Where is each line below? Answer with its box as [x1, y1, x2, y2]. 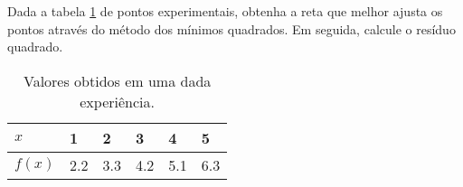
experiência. [80, 90, 155, 112]
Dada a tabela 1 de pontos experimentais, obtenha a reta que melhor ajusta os [7, 2, 443, 20]
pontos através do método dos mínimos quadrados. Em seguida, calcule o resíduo [7, 19, 456, 38]
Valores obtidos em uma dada [23, 70, 212, 91]
